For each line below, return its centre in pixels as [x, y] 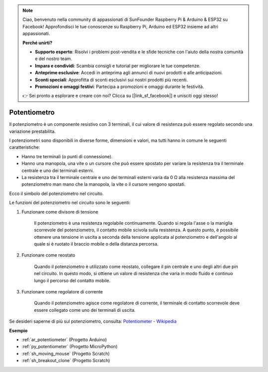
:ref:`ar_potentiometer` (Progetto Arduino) [64, 339]
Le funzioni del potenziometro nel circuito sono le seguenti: [70, 203]
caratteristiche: [25, 147]
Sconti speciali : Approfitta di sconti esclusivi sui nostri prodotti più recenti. [111, 80]
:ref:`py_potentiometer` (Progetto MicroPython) [69, 347]
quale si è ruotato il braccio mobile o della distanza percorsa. [96, 244]
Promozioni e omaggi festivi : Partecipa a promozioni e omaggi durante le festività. [120, 87]
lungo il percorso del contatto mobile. [72, 280]
